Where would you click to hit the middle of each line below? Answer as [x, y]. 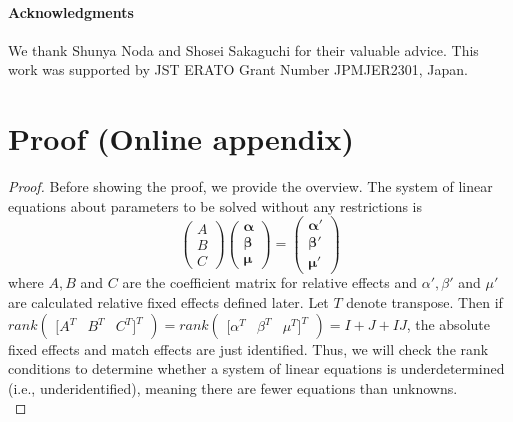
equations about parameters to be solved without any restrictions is [215, 205]
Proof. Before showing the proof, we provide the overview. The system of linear [250, 186]
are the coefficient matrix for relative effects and [270, 282]
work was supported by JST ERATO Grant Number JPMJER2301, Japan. [238, 69]
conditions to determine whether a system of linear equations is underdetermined [256, 368]
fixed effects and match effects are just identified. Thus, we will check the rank [248, 348]
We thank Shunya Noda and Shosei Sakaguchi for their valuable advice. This [243, 49]
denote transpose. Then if [424, 302]
